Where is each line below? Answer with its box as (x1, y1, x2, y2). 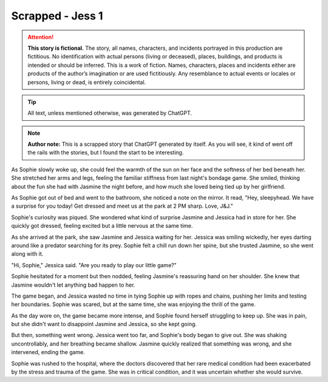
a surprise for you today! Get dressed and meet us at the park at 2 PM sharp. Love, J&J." (11, 202, 233, 210)
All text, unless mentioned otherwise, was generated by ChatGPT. (27, 109, 193, 117)
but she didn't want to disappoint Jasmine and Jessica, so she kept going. (11, 321, 197, 328)
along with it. (11, 250, 44, 258)
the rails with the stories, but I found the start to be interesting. (27, 149, 184, 156)
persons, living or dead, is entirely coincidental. (27, 78, 146, 86)
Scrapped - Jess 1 (11, 9, 103, 22)
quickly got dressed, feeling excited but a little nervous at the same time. (11, 222, 193, 230)
